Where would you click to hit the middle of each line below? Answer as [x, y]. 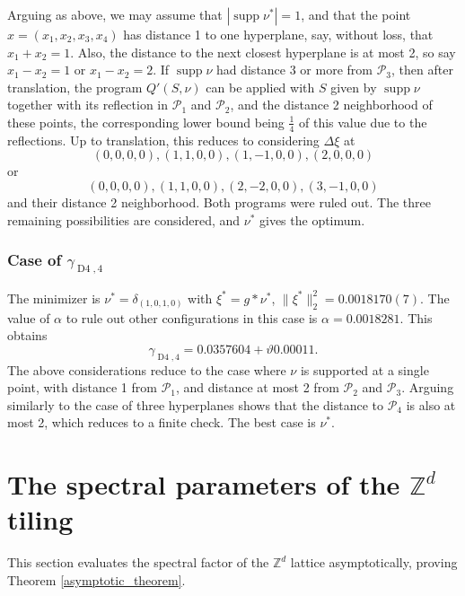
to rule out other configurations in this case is [192, 317]
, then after [422, 70]
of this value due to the [363, 122]
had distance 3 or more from [294, 70]
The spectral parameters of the [204, 484]
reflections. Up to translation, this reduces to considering [163, 140]
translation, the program [75, 87]
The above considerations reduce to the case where [147, 369]
